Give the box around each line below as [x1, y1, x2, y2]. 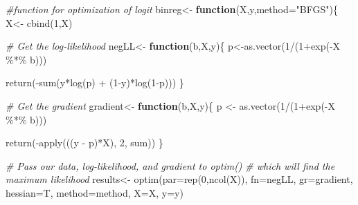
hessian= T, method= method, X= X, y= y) [6, 185, 184, 199]
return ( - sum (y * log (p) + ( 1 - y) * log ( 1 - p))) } [6, 75, 184, 90]
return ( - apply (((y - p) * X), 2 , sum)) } [6, 135, 163, 150]
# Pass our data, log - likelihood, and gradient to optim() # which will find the [6, 158, 335, 173]
